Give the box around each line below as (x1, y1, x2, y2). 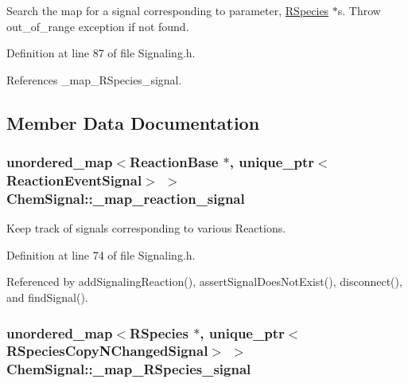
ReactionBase (130, 152, 219, 172)
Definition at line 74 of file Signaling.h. (6, 246, 196, 263)
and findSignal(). (6, 289, 88, 305)
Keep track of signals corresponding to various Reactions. (6, 220, 286, 236)
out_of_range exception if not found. (6, 18, 189, 34)
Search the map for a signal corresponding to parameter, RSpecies (6, 2, 329, 18)
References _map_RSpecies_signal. (6, 71, 182, 88)
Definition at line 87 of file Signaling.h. (6, 45, 196, 61)
